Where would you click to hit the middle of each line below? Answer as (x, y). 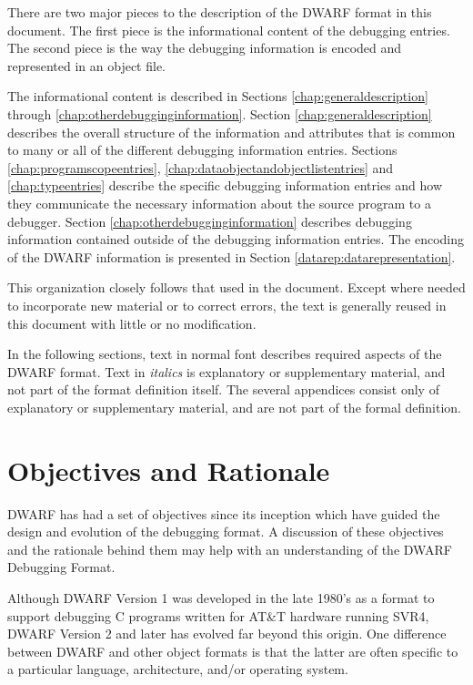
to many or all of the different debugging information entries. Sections (202, 150)
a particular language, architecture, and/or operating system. (178, 669)
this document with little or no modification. (132, 323)
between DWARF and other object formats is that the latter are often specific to (233, 651)
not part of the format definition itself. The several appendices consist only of (223, 389)
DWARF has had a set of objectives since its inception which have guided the (224, 513)
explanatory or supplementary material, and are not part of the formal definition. (234, 407)
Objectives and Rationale (169, 470)
